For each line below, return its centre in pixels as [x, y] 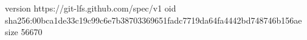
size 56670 [24, 32]
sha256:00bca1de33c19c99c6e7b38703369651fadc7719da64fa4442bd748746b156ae [153, 20]
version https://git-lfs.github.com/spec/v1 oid [91, 8]
